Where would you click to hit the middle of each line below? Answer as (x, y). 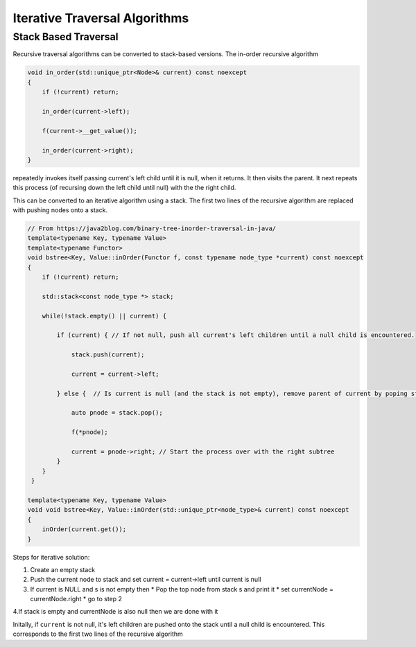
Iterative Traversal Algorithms (101, 18)
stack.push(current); (108, 355)
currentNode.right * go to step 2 (76, 599)
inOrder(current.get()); (84, 529)
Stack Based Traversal (66, 37)
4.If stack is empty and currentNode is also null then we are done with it (115, 612)
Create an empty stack (63, 569)
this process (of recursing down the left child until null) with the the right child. (124, 188)
